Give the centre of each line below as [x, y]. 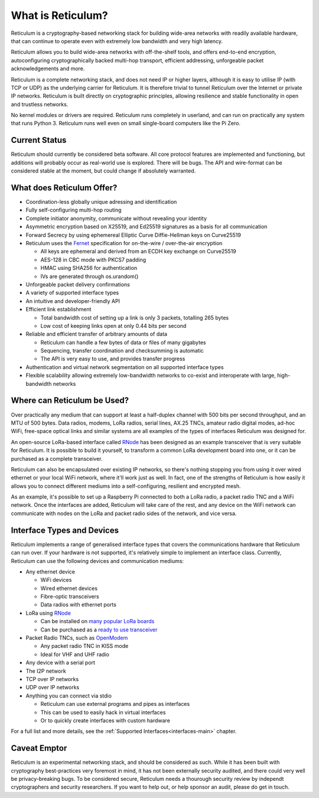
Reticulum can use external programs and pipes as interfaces [115, 704]
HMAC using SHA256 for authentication [89, 268]
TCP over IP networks [52, 679]
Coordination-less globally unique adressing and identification [101, 202]
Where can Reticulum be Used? [70, 401]
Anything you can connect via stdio [69, 696]
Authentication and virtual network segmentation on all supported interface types [125, 367]
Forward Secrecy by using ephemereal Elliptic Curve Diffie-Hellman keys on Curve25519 [134, 235]
